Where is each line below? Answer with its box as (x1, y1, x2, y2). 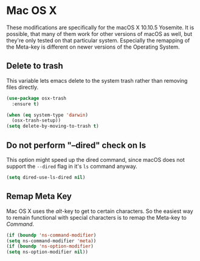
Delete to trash (6, 61, 64, 71)
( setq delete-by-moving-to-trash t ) (6, 123, 99, 130)
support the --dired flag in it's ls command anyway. (6, 162, 138, 170)
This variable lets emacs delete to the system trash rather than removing (6, 77, 188, 84)
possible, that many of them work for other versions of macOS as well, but (6, 30, 193, 37)
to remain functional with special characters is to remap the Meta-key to (6, 214, 187, 221)
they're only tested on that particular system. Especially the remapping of (6, 37, 190, 44)
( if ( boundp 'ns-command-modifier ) (6, 232, 97, 238)
